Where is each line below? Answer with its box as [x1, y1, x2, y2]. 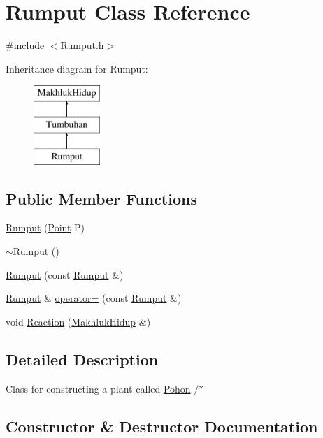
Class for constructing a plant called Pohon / [6, 381, 199, 395]
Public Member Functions [6, 187, 197, 209]
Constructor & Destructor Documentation [6, 415, 318, 437]
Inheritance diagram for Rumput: [6, 61, 148, 75]
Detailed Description [6, 348, 159, 370]
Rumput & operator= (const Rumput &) [6, 291, 182, 305]
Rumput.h [60, 38, 104, 52]
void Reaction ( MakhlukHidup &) [6, 314, 151, 328]
